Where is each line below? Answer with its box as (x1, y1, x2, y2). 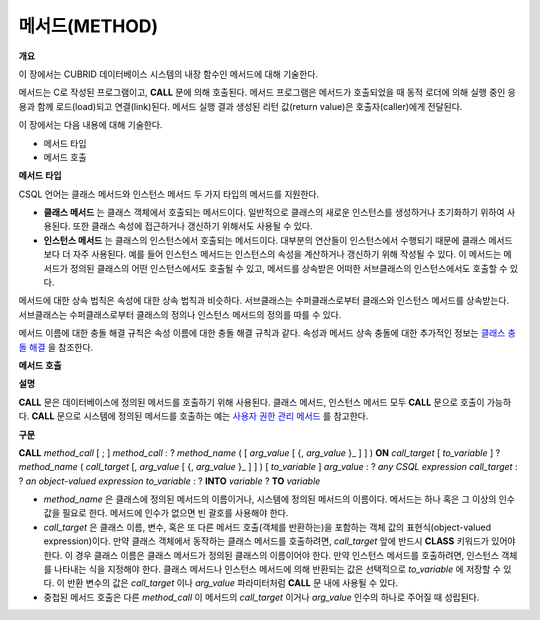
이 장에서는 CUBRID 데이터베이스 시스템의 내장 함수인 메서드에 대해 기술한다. (18, 68, 319, 80)
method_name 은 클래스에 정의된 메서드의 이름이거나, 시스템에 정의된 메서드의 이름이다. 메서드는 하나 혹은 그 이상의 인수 (43, 493, 515, 505)
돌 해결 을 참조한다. (18, 341, 94, 353)
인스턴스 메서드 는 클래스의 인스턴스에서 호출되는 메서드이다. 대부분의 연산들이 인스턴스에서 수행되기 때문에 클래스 (43, 234, 487, 246)
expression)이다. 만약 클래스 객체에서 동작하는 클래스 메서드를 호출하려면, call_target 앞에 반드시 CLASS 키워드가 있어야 (43, 535, 516, 547)
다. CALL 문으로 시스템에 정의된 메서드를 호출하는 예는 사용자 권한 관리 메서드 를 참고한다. (18, 410, 369, 422)
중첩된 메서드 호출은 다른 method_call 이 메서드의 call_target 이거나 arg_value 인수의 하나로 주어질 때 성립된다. (43, 591, 480, 603)
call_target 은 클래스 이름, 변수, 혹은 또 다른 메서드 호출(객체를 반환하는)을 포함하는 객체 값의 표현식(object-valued (43, 521, 492, 533)
